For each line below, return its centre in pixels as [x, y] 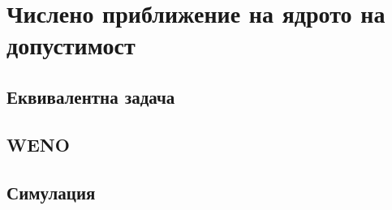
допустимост [71, 45]
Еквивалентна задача [91, 96]
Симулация [51, 192]
